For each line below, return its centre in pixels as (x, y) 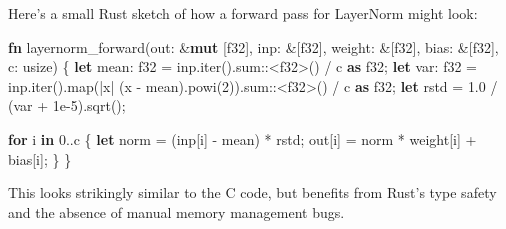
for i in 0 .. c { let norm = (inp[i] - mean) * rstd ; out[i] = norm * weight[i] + (242, 138)
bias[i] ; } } (40, 158)
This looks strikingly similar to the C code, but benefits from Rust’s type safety (252, 192)
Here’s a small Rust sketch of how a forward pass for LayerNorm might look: (243, 13)
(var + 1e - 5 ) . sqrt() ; (67, 105)
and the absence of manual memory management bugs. (176, 211)
